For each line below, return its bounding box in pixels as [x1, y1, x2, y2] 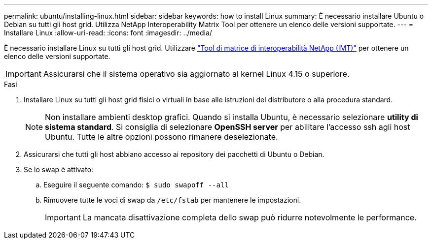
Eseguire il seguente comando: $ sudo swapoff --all [43, 181, 229, 189]
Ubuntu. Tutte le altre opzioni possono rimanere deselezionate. [45, 132, 278, 142]
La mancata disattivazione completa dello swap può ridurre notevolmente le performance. [82, 213, 417, 222]
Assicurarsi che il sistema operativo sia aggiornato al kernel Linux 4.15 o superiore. [43, 69, 350, 79]
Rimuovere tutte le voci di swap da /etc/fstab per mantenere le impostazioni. [43, 196, 301, 204]
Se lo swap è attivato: [24, 165, 94, 174]
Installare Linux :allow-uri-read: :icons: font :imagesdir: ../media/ [4, 29, 212, 37]
